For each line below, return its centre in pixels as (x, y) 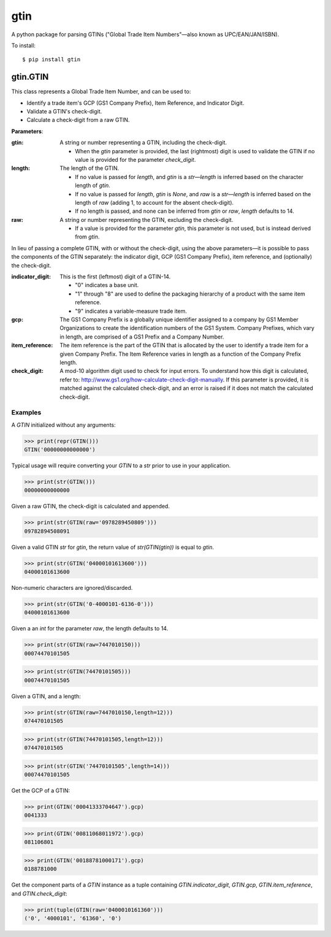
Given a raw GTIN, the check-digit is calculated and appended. (90, 507)
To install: (24, 45)
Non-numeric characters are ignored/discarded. (72, 588)
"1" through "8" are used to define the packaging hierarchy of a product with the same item (190, 294)
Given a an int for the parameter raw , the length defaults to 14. (90, 629)
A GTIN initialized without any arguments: (63, 425)
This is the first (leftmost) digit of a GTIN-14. (115, 277)
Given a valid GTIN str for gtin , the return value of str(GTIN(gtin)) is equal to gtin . (113, 547)
